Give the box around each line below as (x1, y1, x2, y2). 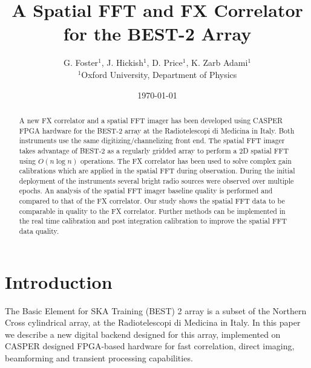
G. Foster (63, 56, 99, 69)
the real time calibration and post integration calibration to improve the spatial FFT (19, 216, 287, 226)
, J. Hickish (101, 56, 143, 69)
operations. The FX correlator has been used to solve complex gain (80, 155, 292, 166)
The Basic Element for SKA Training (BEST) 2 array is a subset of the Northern (5, 304, 307, 317)
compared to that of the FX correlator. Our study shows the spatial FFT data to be (19, 196, 285, 206)
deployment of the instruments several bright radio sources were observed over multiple (19, 175, 294, 186)
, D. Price (146, 56, 183, 69)
